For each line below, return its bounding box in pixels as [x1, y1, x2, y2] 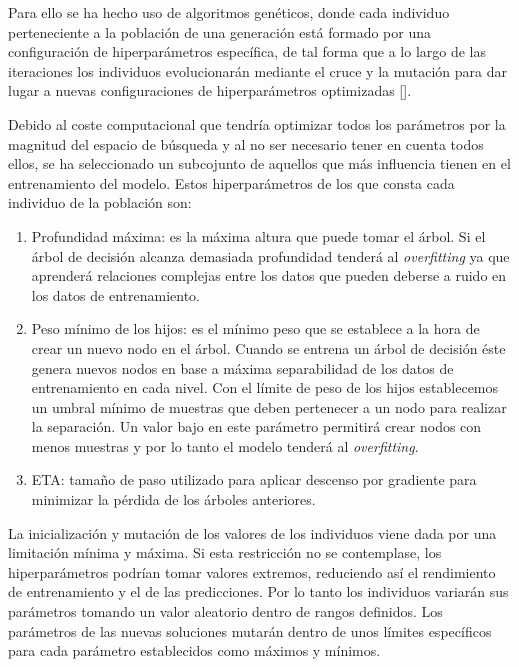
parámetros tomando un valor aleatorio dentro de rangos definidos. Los [8, 601, 443, 622]
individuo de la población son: [8, 192, 192, 213]
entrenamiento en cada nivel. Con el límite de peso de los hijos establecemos [31, 377, 499, 398]
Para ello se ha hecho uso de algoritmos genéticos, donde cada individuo [8, 2, 450, 22]
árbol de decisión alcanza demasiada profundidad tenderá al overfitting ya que [31, 245, 510, 266]
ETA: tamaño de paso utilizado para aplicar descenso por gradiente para [31, 469, 477, 490]
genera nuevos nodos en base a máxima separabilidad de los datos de [31, 357, 454, 378]
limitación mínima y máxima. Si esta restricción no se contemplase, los [8, 542, 442, 563]
